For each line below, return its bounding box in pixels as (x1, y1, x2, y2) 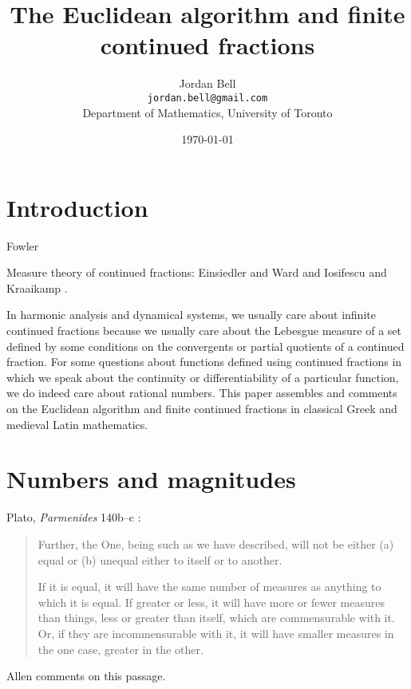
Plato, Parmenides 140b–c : (6, 509, 141, 526)
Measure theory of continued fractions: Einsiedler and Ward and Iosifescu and (6, 264, 387, 281)
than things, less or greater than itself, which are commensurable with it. (38, 609, 395, 626)
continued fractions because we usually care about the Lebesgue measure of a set (6, 322, 401, 339)
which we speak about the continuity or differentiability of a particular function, (6, 368, 399, 385)
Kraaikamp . (6, 279, 68, 296)
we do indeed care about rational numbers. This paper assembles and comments (6, 384, 397, 401)
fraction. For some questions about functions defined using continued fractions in (6, 353, 402, 370)
